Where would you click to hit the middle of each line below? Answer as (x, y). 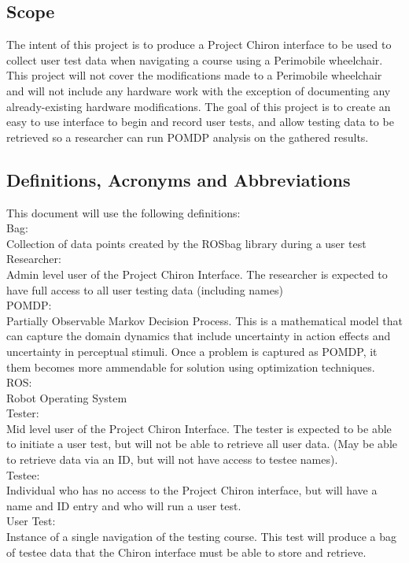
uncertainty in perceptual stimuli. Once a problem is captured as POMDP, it (192, 351)
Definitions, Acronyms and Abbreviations (179, 179)
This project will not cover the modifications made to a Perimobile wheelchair (194, 75)
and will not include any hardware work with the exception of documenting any (199, 90)
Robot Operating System (67, 397)
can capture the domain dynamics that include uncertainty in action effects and (199, 336)
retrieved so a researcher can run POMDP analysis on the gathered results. (188, 137)
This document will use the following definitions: (123, 212)
